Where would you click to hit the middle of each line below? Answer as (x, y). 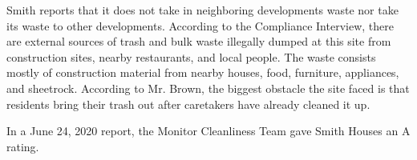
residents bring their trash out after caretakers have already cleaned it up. (188, 104)
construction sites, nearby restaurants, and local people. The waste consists (191, 56)
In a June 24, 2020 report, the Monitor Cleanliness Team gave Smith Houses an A (208, 131)
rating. (23, 146)
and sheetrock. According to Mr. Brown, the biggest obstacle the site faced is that (208, 88)
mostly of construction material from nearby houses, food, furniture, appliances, (203, 72)
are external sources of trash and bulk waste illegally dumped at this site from (199, 41)
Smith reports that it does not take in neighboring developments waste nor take (202, 10)
